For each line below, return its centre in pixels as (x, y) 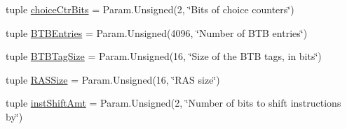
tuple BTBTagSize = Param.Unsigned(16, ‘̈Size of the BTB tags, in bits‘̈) (164, 56)
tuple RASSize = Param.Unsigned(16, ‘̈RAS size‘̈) (113, 79)
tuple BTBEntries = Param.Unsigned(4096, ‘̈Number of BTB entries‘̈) (157, 32)
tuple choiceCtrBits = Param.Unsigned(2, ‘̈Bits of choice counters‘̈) (150, 9)
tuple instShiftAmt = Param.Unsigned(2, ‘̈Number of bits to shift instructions (173, 103)
